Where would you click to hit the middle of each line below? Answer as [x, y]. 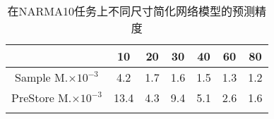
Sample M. [42, 77]
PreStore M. [42, 98]
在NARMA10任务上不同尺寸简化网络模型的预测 [131, 11]
